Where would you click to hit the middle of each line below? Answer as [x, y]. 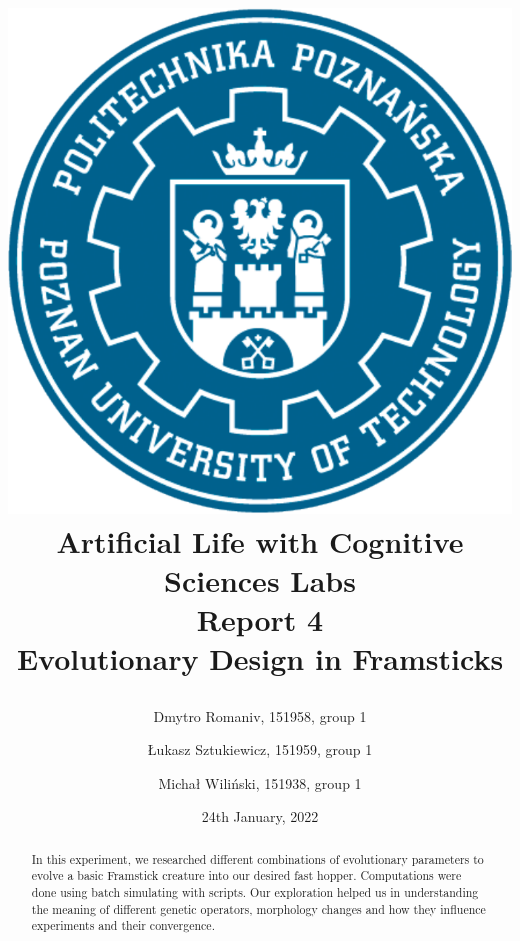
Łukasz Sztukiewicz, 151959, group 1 [260, 749]
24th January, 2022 [260, 816]
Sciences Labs [260, 580]
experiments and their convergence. [123, 925]
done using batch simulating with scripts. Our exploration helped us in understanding [255, 892]
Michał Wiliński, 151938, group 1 [260, 782]
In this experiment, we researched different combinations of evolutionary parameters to [257, 858]
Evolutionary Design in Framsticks [260, 658]
